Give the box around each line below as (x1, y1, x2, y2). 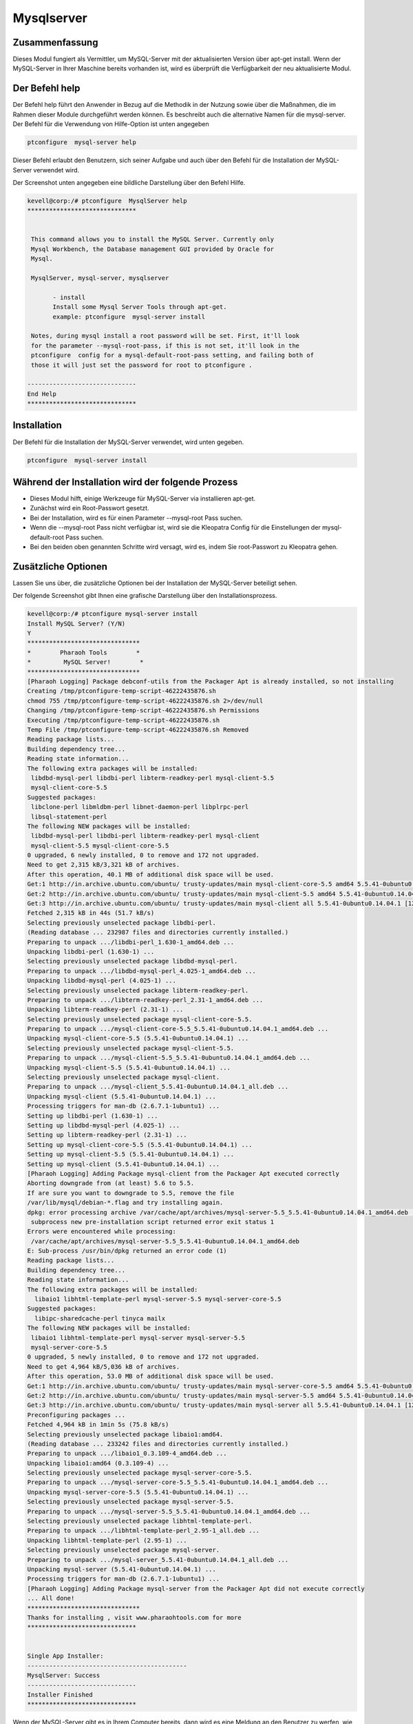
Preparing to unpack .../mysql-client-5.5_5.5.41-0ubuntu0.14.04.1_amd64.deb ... (27, 1054, 311, 1062)
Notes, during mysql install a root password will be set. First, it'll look (31, 332, 299, 340)
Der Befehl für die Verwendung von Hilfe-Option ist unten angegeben (12, 120, 209, 128)
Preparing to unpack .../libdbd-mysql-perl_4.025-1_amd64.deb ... (27, 967, 256, 975)
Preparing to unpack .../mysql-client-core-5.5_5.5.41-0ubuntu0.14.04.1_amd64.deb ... (27, 1025, 329, 1033)
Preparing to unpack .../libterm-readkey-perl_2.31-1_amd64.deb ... (27, 996, 264, 1003)
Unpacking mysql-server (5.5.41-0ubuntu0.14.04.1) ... (27, 1565, 216, 1573)
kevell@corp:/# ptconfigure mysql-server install (27, 610, 198, 618)
